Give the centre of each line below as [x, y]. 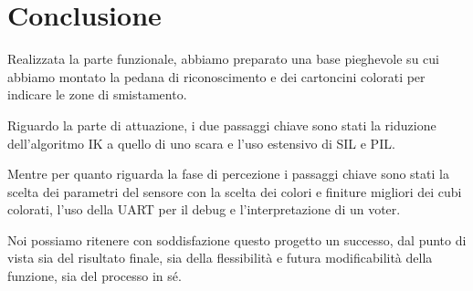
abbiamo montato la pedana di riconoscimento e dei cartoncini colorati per [216, 76]
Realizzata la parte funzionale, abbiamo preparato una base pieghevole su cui [223, 59]
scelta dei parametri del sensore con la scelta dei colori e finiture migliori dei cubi [235, 191]
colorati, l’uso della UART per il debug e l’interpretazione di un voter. [204, 209]
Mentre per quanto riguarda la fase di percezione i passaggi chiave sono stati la [228, 174]
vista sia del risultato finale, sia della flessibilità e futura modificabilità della [220, 258]
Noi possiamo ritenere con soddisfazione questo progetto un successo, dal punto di [237, 239]
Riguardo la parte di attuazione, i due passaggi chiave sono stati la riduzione [222, 125]
